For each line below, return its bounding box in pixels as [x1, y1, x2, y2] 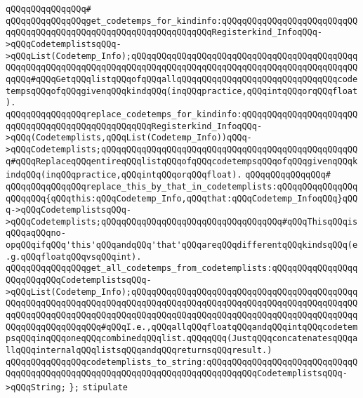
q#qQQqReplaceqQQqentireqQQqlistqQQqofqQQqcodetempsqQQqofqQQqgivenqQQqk [6, 156, 358, 166]
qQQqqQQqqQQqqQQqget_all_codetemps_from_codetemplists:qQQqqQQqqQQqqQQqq [6, 263, 358, 274]
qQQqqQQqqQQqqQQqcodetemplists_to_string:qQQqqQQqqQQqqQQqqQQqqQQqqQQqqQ [6, 357, 358, 367]
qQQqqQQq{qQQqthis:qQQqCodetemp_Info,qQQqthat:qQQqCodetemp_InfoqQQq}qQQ [6, 193, 358, 204]
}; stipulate [69, 383, 128, 392]
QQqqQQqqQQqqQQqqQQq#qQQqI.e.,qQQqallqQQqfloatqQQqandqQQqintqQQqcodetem [6, 321, 358, 332]
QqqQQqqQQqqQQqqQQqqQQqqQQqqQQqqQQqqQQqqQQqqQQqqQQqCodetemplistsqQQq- [6, 369, 348, 379]
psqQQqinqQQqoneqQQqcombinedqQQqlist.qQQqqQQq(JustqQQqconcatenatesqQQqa [6, 333, 358, 344]
